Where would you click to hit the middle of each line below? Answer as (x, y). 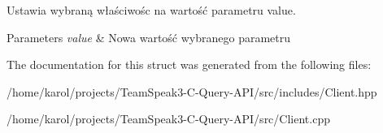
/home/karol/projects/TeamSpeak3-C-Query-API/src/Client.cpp (168, 119)
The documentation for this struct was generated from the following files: (189, 64)
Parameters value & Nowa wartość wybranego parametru (149, 37)
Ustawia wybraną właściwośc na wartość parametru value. (151, 10)
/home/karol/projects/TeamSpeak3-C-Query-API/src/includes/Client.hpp (192, 91)
